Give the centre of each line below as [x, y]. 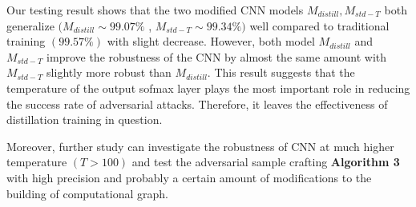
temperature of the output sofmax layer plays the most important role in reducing [208, 88]
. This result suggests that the [281, 72]
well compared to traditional [319, 25]
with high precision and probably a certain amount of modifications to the [189, 177]
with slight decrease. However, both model [211, 41]
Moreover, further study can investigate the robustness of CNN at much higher [200, 146]
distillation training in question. [85, 119]
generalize [30, 25]
